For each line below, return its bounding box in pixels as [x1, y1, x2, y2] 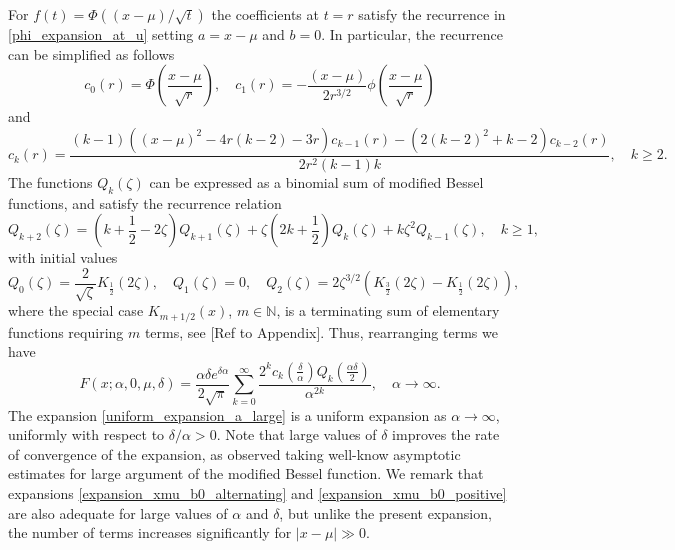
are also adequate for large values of [8, 502, 228, 523]
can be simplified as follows [8, 43, 175, 64]
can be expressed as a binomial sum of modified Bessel [149, 171, 484, 192]
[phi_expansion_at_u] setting [8, 24, 194, 44]
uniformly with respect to [8, 424, 165, 445]
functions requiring [8, 321, 124, 342]
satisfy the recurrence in [358, 4, 506, 24]
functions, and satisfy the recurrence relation [8, 192, 282, 213]
